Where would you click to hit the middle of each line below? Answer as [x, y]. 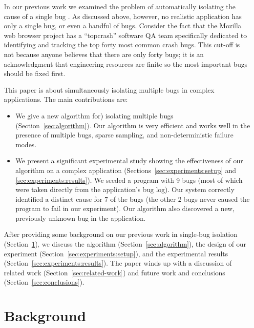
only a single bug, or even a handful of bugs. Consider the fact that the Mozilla [123, 26]
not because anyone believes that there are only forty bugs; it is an [104, 54]
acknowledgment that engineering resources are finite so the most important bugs [126, 64]
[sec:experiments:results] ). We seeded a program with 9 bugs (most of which [129, 180]
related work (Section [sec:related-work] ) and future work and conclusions [115, 272]
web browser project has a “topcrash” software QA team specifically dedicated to [126, 35]
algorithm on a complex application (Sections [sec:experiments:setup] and [126, 170]
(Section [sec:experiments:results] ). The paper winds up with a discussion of [118, 263]
